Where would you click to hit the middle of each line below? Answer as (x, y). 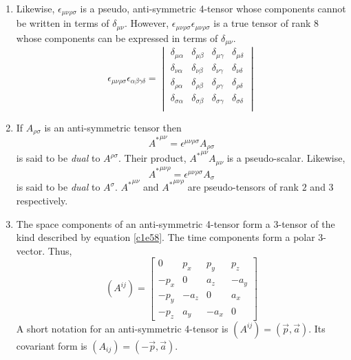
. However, (147, 23)
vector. (31, 250)
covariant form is (52, 345)
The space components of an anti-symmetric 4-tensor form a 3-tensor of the (175, 223)
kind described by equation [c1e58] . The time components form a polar (166, 237)
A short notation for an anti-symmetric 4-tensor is (122, 328)
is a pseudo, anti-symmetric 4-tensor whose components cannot (213, 8)
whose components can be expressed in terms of (117, 38)
